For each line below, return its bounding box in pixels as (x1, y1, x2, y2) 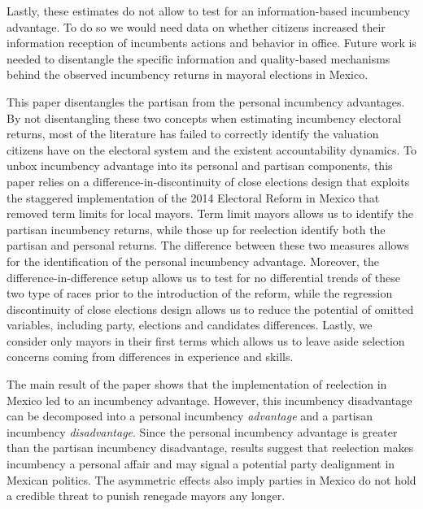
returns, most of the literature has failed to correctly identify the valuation (7, 125, 379, 142)
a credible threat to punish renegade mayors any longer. (7, 487, 286, 504)
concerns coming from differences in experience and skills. (7, 348, 294, 365)
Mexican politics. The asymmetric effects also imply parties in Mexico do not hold (7, 471, 416, 488)
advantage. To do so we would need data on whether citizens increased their (7, 18, 386, 35)
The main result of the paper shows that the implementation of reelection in (7, 376, 387, 393)
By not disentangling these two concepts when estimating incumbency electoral (7, 109, 402, 126)
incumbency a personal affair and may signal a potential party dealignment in (7, 455, 395, 472)
